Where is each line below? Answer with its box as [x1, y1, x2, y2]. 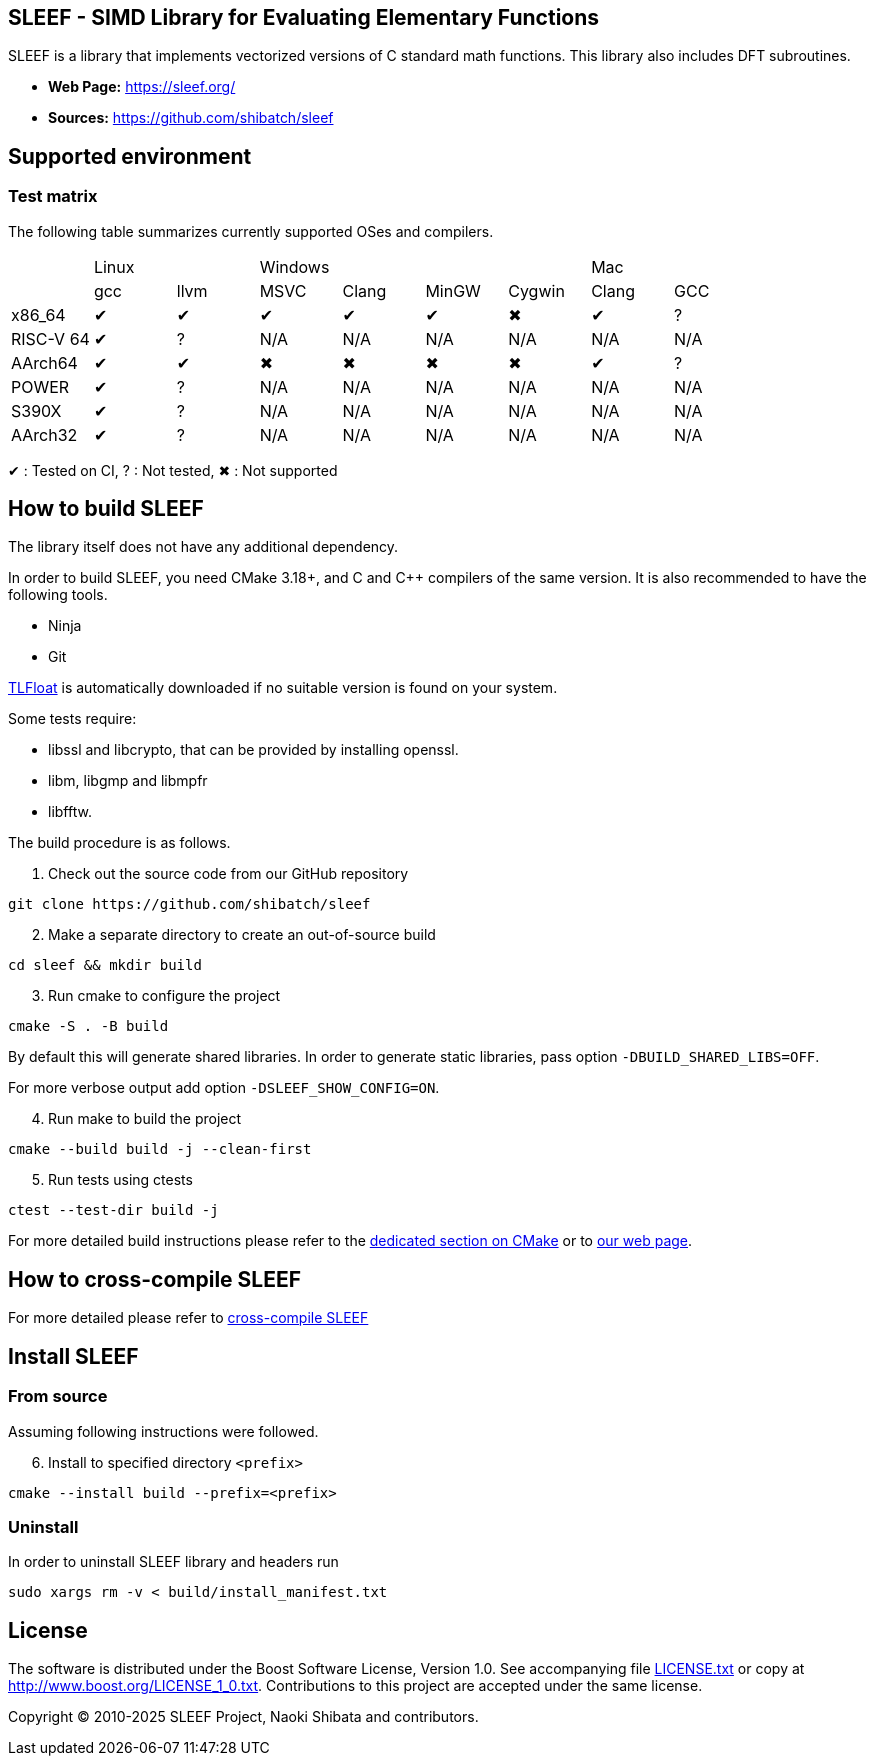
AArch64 [11, 352, 78, 373]
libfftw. [48, 803, 92, 821]
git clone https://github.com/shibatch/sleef [8, 896, 371, 913]
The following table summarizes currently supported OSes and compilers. [8, 222, 494, 240]
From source [8, 1386, 108, 1407]
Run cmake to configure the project [48, 987, 281, 1005]
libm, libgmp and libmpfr [48, 772, 208, 790]
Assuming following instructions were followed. [8, 1422, 319, 1440]
